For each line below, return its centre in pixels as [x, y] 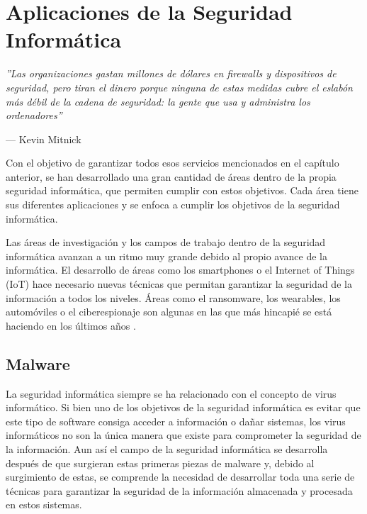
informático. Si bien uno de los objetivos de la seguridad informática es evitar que [183, 407]
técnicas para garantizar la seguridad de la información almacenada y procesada [179, 490]
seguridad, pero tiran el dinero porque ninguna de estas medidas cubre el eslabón [179, 87]
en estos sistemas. [44, 504]
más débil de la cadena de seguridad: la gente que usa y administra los [158, 101]
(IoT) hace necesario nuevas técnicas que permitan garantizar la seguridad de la [179, 284]
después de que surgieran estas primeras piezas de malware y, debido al [160, 463]
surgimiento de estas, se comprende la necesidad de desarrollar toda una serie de [180, 477]
